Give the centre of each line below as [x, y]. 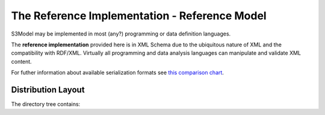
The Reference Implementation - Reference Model [139, 16]
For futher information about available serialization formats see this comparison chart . [117, 73]
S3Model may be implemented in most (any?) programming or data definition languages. [121, 34]
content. [22, 61]
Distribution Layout [48, 89]
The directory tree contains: [46, 104]
